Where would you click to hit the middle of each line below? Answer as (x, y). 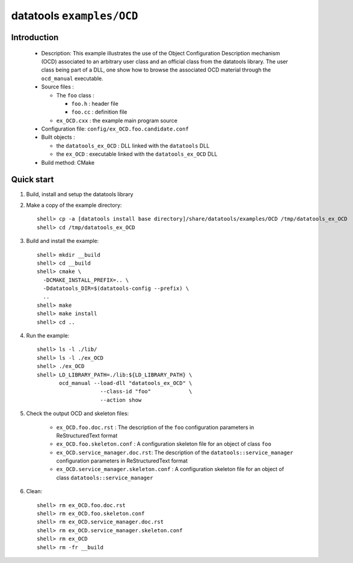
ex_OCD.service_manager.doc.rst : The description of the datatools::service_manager (175, 452)
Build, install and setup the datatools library (80, 194)
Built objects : (58, 137)
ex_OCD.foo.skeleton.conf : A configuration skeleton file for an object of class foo (164, 444)
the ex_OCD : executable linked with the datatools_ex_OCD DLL (137, 154)
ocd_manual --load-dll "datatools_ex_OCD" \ (126, 383)
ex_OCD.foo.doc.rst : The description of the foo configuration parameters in (155, 427)
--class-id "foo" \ (146, 392)
